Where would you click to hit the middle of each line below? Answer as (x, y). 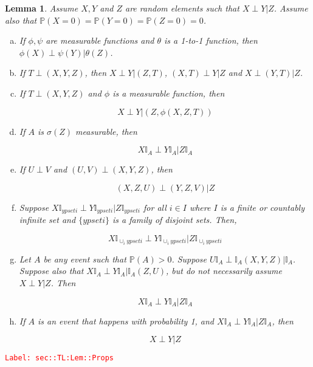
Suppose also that (51, 271)
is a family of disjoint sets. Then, (175, 220)
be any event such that (85, 259)
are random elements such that (182, 8)
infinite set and (47, 220)
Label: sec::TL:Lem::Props (59, 358)
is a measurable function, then (169, 93)
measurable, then (106, 131)
